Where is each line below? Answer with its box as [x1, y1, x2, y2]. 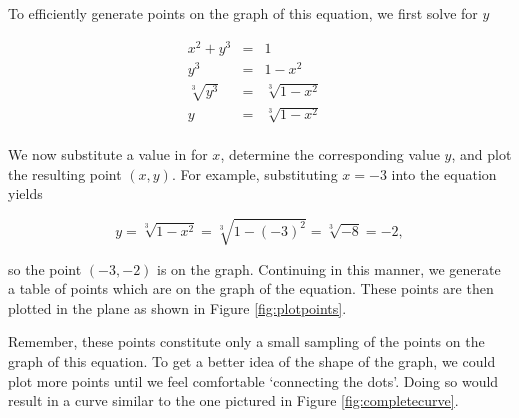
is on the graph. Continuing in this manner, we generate [157, 258, 501, 279]
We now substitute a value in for [8, 144, 208, 165]
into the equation [391, 163, 497, 184]
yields [8, 183, 43, 204]
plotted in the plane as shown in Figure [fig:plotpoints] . [8, 297, 347, 318]
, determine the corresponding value [220, 144, 440, 165]
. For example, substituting [171, 163, 338, 184]
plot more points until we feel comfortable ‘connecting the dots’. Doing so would [8, 370, 499, 391]
